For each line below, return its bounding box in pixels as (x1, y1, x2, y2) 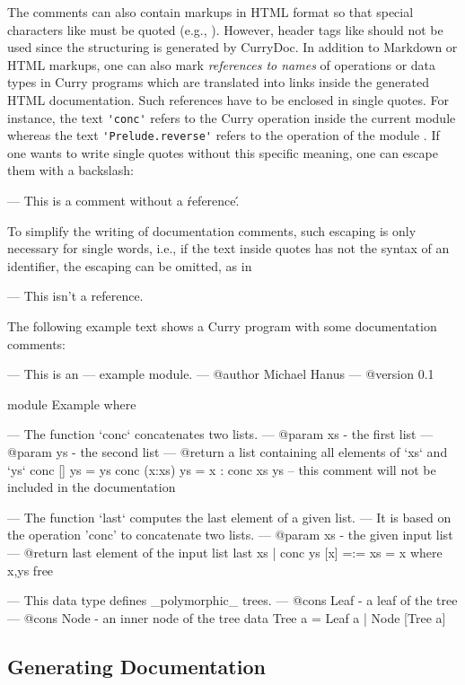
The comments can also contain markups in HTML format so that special (7, 3, 414, 21)
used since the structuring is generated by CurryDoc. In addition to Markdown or (7, 38, 458, 57)
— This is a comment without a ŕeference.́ (7, 191, 240, 210)
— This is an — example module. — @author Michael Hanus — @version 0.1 (7, 364, 434, 383)
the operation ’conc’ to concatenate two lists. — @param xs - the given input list (7, 525, 453, 544)
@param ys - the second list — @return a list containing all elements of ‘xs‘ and (7, 443, 448, 461)
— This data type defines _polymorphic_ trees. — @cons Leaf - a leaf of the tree (7, 591, 458, 610)
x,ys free (7, 560, 54, 579)
